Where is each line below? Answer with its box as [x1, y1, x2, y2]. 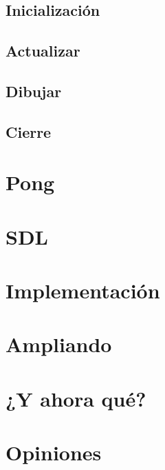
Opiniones [5, 438, 102, 467]
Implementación [5, 276, 160, 305]
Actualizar [5, 40, 80, 61]
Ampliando [5, 330, 112, 358]
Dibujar [5, 80, 62, 101]
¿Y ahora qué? [5, 384, 146, 412]
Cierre [5, 121, 52, 142]
